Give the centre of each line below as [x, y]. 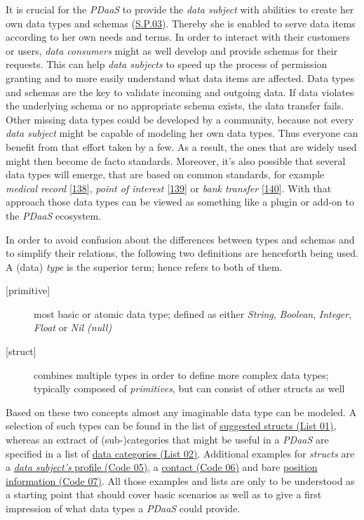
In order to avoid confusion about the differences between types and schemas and [180, 239]
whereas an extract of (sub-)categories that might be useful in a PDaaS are [167, 440]
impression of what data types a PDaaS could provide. [123, 508]
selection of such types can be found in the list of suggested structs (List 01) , [171, 426]
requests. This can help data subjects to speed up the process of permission [167, 64]
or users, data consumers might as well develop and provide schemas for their [172, 50]
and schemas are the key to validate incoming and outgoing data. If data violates [180, 92]
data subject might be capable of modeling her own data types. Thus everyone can [182, 133]
